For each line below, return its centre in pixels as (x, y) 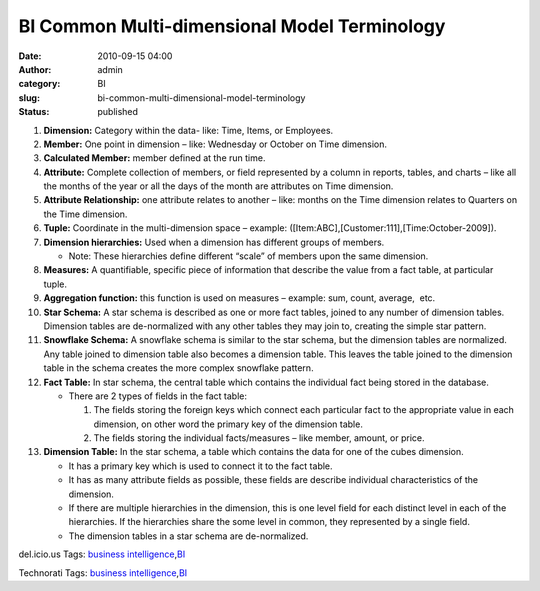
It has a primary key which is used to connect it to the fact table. (201, 466)
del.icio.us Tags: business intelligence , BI (102, 554)
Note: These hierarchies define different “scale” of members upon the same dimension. (248, 256)
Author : (35, 69)
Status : (34, 112)
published (118, 112)
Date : (30, 56)
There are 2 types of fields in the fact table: (157, 396)
